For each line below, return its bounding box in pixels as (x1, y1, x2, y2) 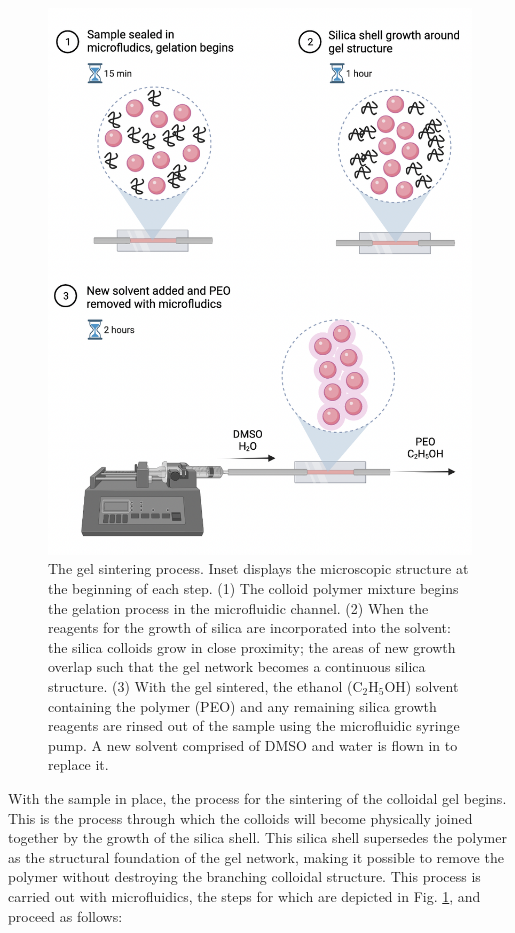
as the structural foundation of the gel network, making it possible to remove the (8, 846, 504, 867)
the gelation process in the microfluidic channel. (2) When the (48, 597, 429, 618)
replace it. (48, 754, 109, 775)
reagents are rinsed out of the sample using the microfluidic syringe (48, 715, 460, 736)
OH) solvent (384, 675, 459, 696)
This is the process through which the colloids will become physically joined (8, 807, 473, 828)
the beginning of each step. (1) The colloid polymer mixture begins (48, 578, 459, 598)
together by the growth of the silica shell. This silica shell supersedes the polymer (8, 827, 507, 848)
